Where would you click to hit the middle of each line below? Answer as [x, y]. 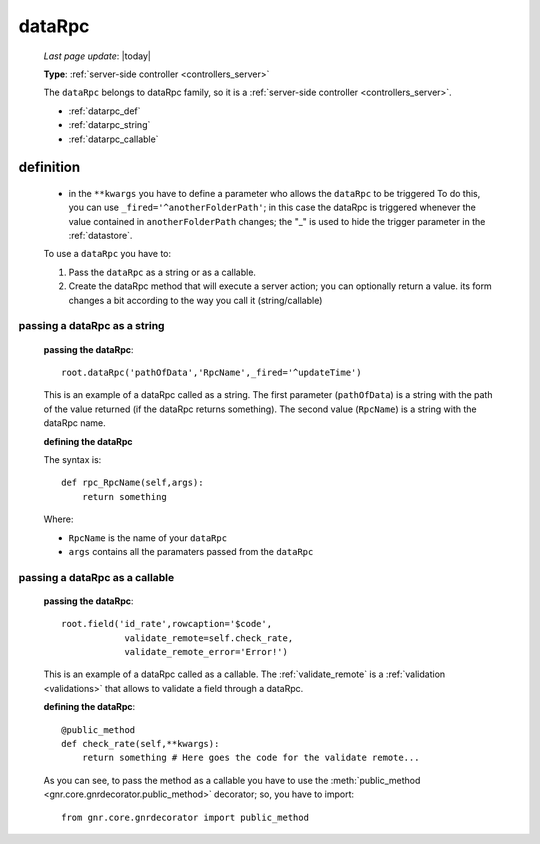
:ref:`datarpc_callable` [113, 139]
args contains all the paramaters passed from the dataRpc [191, 551]
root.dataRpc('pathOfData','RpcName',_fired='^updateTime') [211, 372]
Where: [58, 519]
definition [49, 167]
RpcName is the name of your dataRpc [148, 537]
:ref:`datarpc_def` [104, 111]
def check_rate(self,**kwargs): [140, 743]
